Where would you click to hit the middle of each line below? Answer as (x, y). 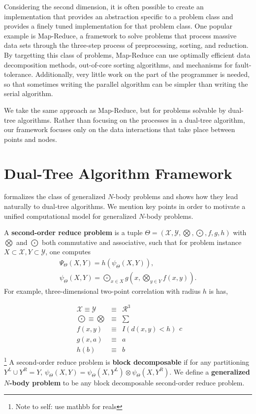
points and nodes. (31, 139)
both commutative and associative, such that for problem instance (142, 242)
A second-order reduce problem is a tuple (73, 232)
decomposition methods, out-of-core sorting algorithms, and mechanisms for (118, 64)
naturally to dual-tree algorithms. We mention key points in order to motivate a (125, 206)
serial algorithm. (29, 93)
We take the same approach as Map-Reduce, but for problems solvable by (115, 110)
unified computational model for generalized (70, 216)
